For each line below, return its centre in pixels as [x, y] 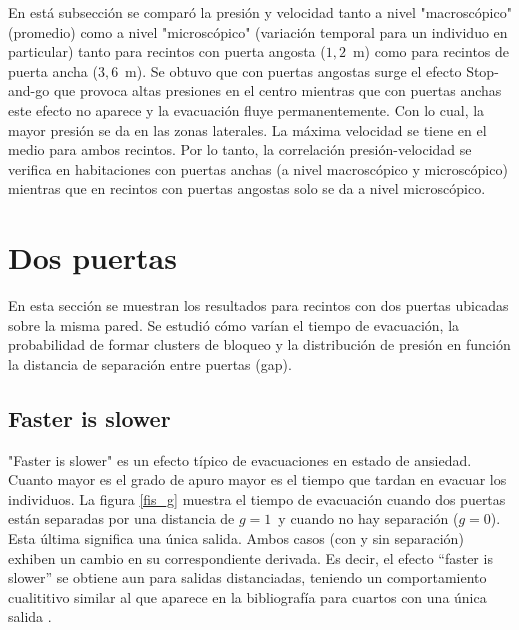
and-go [29, 90]
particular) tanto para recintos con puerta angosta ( [167, 51]
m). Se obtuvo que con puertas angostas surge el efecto [293, 70]
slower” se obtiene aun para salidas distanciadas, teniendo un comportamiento [247, 577]
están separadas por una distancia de [121, 518]
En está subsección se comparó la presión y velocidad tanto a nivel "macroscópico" [260, 12]
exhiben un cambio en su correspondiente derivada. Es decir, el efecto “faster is [250, 557]
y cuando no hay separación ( [368, 518]
